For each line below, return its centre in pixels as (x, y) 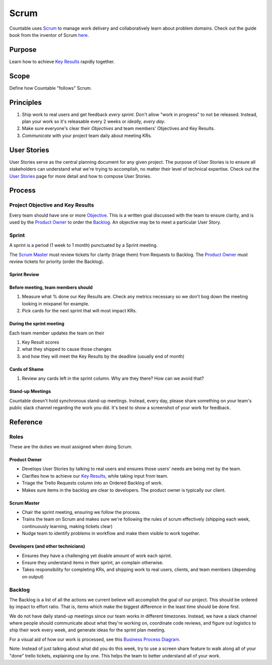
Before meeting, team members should (51, 287)
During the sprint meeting (37, 324)
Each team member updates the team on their (57, 333)
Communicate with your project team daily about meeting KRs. (87, 136)
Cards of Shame (26, 369)
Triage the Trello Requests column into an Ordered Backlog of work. (92, 483)
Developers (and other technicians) (47, 546)
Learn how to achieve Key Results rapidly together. (62, 61)
